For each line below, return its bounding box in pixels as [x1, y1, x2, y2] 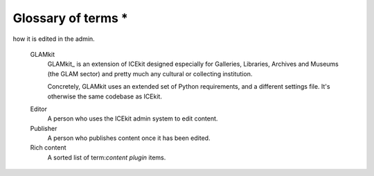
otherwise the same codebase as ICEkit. [47, 92, 163, 100]
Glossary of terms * [12, 10, 128, 26]
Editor [30, 105, 48, 113]
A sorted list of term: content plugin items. [47, 153, 166, 161]
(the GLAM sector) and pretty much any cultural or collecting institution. [47, 69, 253, 78]
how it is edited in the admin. [12, 35, 95, 43]
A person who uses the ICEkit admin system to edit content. [47, 114, 218, 123]
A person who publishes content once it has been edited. [47, 134, 211, 142]
